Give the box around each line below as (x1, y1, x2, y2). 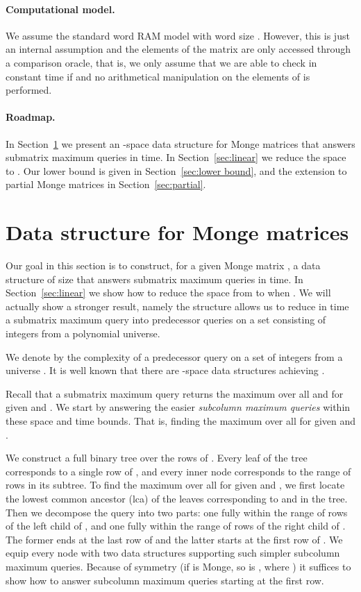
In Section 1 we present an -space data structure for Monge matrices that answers (6, 136, 355, 151)
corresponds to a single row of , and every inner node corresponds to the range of (6, 464, 351, 478)
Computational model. (6, 1, 115, 16)
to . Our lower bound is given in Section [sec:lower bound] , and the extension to (6, 163, 347, 178)
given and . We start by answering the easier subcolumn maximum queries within (6, 400, 351, 414)
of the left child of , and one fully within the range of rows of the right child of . (6, 518, 346, 533)
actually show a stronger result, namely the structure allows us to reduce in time (6, 298, 349, 313)
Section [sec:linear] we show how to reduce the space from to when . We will (6, 285, 331, 300)
